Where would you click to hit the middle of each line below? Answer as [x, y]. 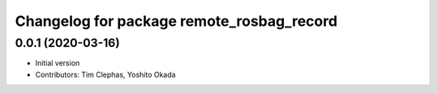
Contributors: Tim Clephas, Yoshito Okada [105, 74]
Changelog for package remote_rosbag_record [176, 21]
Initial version [58, 63]
